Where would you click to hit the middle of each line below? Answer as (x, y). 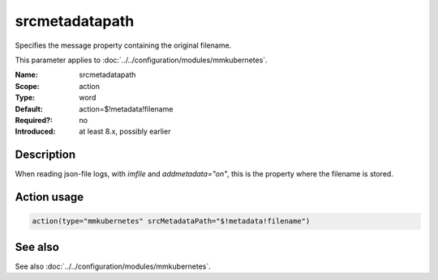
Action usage (49, 197)
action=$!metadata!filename (126, 108)
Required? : (34, 120)
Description (45, 155)
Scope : (27, 86)
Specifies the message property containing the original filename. (123, 45)
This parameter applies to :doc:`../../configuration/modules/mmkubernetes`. (141, 60)
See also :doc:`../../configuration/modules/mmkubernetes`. (113, 266)
